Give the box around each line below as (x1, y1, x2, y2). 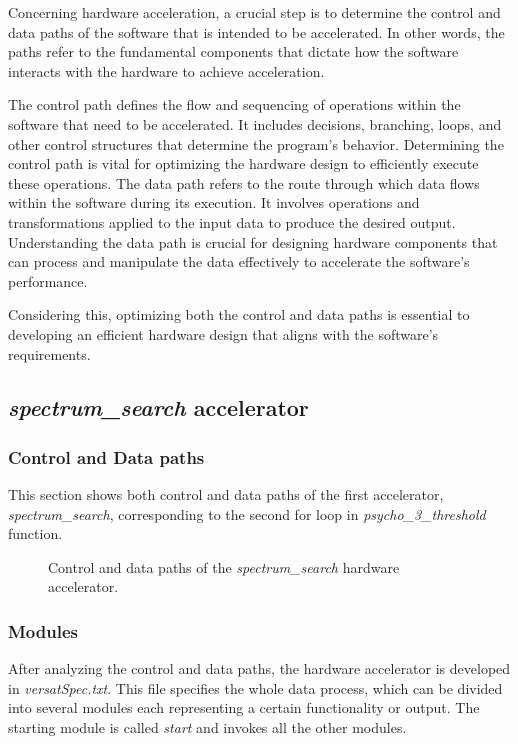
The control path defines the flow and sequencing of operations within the (8, 94, 461, 115)
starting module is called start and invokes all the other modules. (8, 717, 407, 738)
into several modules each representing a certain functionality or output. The (8, 697, 480, 718)
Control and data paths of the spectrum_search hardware (48, 556, 400, 577)
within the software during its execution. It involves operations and (8, 192, 420, 213)
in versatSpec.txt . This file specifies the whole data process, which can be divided (8, 677, 503, 698)
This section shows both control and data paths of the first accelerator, (8, 484, 444, 505)
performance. (8, 270, 88, 291)
